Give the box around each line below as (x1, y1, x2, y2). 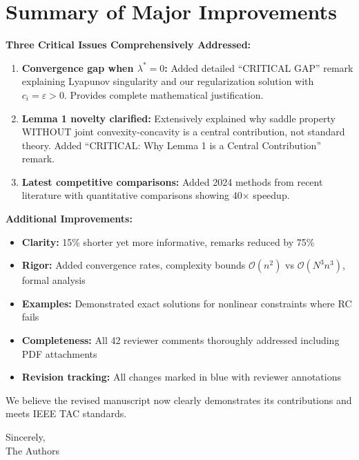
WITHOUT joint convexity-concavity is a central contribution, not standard (21, 124, 345, 139)
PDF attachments (21, 346, 97, 361)
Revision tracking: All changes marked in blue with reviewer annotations (21, 370, 341, 384)
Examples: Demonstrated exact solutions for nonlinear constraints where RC (21, 296, 352, 310)
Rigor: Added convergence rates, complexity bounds (21, 258, 246, 272)
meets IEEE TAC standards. (6, 406, 127, 421)
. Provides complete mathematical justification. (64, 87, 264, 102)
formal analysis (21, 273, 86, 287)
